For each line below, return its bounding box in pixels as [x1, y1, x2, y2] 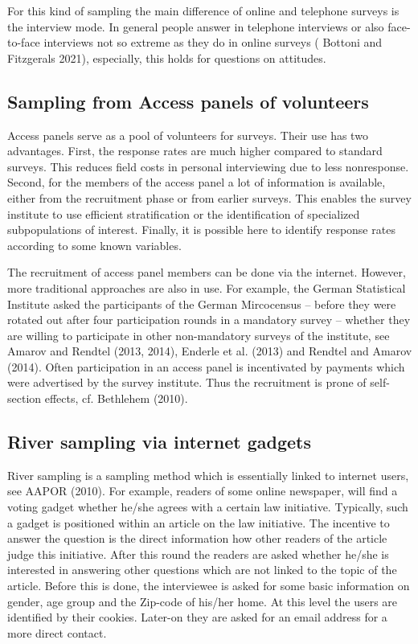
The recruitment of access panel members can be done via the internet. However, [7, 264, 406, 281]
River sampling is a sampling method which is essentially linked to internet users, [7, 466, 409, 483]
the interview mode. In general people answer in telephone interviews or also [7, 18, 384, 35]
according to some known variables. [7, 236, 182, 253]
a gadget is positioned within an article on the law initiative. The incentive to [7, 514, 390, 531]
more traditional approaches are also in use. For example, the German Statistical [7, 279, 406, 296]
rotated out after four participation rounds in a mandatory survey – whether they [7, 311, 411, 328]
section [7, 390, 42, 407]
